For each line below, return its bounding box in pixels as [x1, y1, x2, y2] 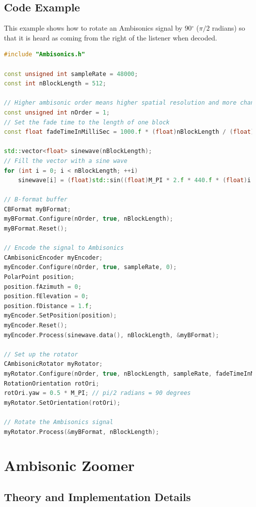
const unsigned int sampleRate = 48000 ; [4, 70, 138, 78]
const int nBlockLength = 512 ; [4, 80, 106, 87]
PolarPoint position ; [4, 273, 75, 281]
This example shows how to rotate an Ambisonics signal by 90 [4, 23, 192, 33]
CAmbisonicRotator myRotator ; [4, 360, 103, 368]
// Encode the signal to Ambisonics [4, 244, 124, 252]
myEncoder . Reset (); [4, 322, 67, 329]
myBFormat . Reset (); [4, 225, 67, 233]
